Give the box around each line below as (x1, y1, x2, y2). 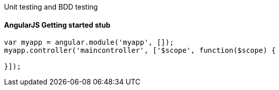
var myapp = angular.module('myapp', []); (4, 38, 174, 47)
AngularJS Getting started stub (4, 20, 110, 29)
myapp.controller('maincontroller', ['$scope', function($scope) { (4, 46, 276, 55)
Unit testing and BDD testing (4, 3, 98, 11)
